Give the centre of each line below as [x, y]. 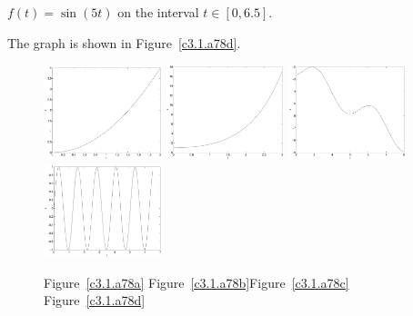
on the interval [158, 12]
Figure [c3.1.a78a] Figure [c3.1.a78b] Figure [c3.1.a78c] [196, 282]
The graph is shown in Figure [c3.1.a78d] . [124, 42]
